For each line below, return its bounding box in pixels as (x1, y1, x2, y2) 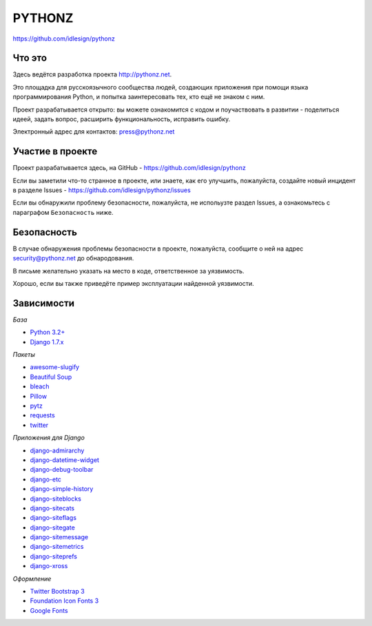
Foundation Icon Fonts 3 (30, 596, 99, 605)
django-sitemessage (30, 533, 89, 541)
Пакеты (12, 351, 36, 359)
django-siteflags (30, 514, 77, 522)
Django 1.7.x (30, 337, 64, 346)
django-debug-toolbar (30, 466, 94, 474)
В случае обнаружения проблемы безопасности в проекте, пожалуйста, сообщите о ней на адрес (12, 244, 304, 253)
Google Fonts (30, 606, 68, 614)
